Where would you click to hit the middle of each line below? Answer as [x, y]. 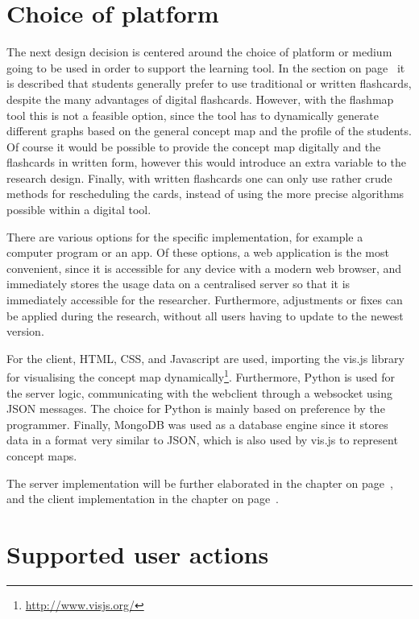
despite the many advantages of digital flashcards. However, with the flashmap [200, 99]
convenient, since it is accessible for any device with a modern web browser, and [204, 268]
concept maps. [42, 456]
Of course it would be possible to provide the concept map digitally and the [194, 146]
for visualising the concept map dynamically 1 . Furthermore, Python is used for [201, 376]
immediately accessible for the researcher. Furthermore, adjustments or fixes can [205, 300]
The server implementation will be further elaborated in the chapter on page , [200, 483]
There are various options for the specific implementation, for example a [185, 236]
